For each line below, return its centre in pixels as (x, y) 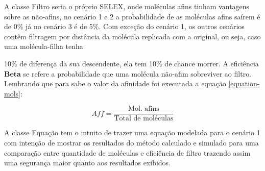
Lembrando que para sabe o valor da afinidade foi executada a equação (115, 83)
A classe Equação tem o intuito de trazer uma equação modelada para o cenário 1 (132, 132)
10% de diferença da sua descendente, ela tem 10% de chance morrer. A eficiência (131, 63)
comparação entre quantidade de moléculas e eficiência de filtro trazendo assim (127, 152)
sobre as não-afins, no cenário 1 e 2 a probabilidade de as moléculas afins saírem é (132, 16)
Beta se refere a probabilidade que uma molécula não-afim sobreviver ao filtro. (128, 73)
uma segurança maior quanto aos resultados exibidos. (88, 163)
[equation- (244, 83)
